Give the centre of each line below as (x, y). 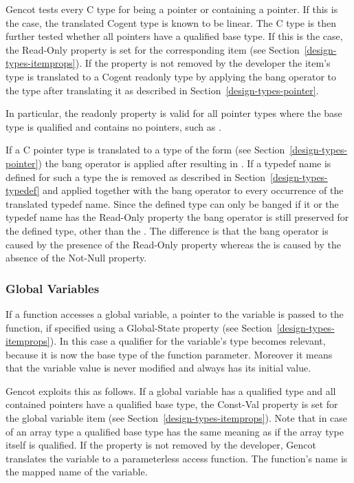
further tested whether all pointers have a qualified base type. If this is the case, (174, 36)
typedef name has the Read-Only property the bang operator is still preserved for (177, 217)
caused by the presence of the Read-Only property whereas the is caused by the (173, 244)
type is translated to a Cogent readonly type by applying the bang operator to (171, 76)
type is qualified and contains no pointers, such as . (113, 126)
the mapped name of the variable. (77, 472)
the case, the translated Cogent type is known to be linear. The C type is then (171, 22)
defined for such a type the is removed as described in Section (136, 176)
